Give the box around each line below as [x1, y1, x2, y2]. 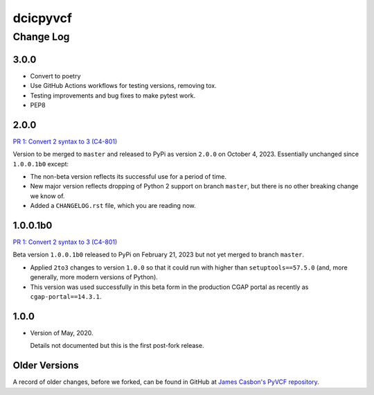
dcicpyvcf [12, 10, 73, 26]
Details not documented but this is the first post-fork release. [30, 342, 204, 350]
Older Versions [12, 360, 79, 371]
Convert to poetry [30, 71, 81, 80]
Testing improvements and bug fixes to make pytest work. [30, 91, 196, 100]
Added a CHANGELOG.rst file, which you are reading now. [30, 202, 197, 210]
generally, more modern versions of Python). [30, 273, 159, 281]
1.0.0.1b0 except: [12, 159, 69, 168]
